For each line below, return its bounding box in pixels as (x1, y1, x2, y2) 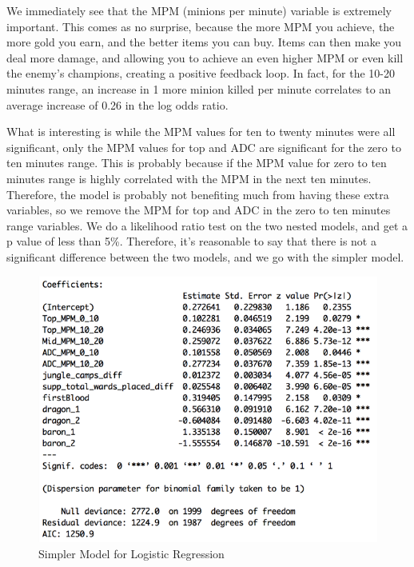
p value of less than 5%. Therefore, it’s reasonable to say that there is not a (6, 233, 376, 250)
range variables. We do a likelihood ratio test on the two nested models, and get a (6, 217, 408, 234)
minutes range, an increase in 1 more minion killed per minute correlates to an (6, 80, 392, 97)
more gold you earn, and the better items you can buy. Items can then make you (6, 34, 402, 50)
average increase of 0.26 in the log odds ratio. (6, 96, 229, 113)
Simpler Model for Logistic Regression (38, 545, 225, 562)
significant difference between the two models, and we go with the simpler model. (6, 248, 404, 265)
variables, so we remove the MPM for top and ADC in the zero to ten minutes (6, 202, 391, 218)
